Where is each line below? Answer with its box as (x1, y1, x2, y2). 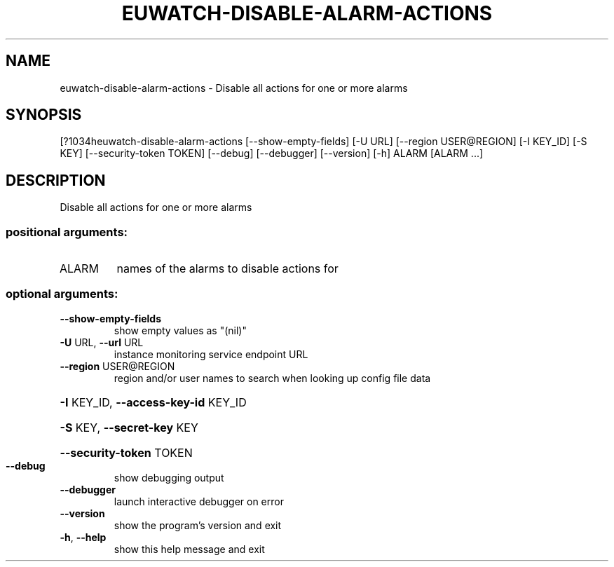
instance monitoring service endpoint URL (114, 348, 308, 360)
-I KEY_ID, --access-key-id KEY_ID (60, 395, 247, 409)
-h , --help (60, 531, 107, 543)
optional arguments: (6, 287, 118, 301)
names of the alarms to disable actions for (116, 261, 339, 276)
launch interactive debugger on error (114, 495, 284, 507)
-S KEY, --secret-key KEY (60, 420, 198, 435)
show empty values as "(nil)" (114, 324, 247, 336)
